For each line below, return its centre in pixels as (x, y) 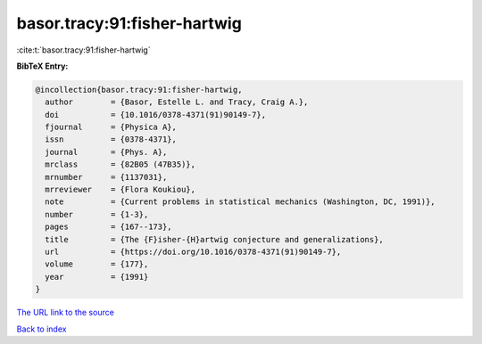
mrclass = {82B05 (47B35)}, (120, 164)
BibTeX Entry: (42, 66)
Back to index (42, 329)
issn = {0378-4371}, (111, 139)
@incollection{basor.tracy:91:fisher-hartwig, (139, 90)
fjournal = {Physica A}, (111, 127)
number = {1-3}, (97, 214)
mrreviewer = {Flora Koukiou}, (120, 190)
